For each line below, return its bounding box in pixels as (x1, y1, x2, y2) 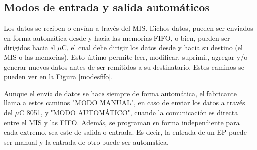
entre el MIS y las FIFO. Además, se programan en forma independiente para (4, 117, 240, 127)
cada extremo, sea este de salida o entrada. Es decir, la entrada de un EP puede (4, 127, 247, 137)
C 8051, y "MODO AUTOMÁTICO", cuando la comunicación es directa (19, 107, 238, 117)
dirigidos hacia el (4, 42, 55, 52)
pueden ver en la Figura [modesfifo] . (4, 71, 113, 82)
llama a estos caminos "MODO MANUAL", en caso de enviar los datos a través (4, 98, 245, 108)
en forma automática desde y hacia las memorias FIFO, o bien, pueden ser (4, 32, 230, 43)
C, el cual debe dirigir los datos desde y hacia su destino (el (61, 42, 243, 52)
